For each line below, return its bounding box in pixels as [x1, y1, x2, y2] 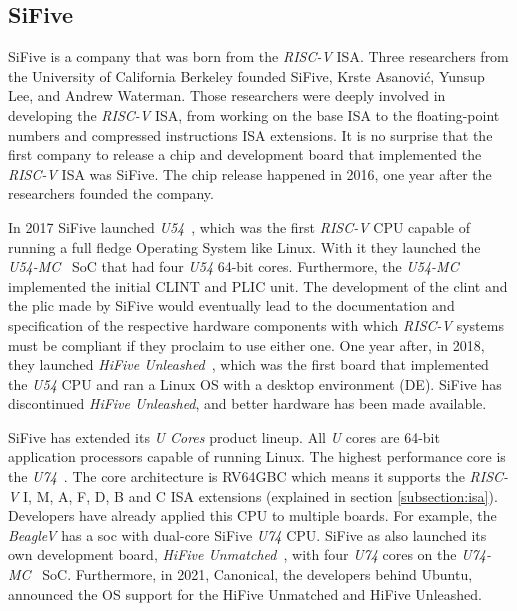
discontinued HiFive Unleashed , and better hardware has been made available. [8, 393, 487, 414]
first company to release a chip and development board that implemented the [8, 144, 482, 165]
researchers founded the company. [8, 183, 214, 204]
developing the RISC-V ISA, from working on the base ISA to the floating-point [8, 104, 500, 125]
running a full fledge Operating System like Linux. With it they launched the [8, 236, 481, 257]
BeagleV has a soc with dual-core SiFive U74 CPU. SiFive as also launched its [8, 524, 487, 545]
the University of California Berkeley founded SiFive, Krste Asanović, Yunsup [8, 65, 485, 86]
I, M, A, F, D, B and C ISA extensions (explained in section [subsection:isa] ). [23, 485, 498, 506]
